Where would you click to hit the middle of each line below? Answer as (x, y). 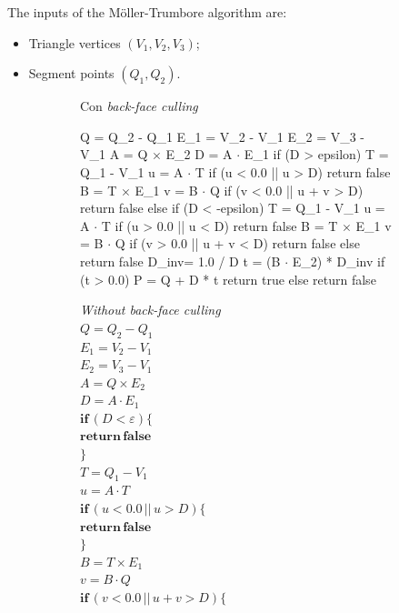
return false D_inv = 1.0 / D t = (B (180, 261)
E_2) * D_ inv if (339, 261)
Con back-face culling (139, 106)
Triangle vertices (75, 42)
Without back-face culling (150, 310)
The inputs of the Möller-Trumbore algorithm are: (147, 12)
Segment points (71, 73)
